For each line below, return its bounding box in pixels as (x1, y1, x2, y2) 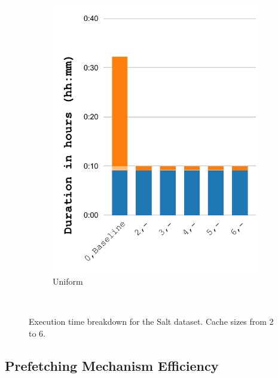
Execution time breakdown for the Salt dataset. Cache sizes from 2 (29, 315, 274, 327)
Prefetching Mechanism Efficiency (5, 356, 219, 374)
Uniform (53, 275, 83, 287)
